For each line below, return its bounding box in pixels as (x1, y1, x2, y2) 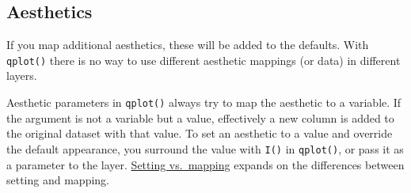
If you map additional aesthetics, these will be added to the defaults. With (6, 36, 369, 53)
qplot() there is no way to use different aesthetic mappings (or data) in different (6, 51, 401, 68)
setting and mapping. (6, 172, 109, 188)
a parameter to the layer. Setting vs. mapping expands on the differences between (6, 156, 405, 172)
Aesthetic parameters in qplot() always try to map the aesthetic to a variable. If (6, 94, 401, 111)
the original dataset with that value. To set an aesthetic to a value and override (6, 125, 393, 142)
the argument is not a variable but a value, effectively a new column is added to (6, 109, 394, 126)
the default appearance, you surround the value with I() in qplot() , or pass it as (6, 140, 404, 157)
